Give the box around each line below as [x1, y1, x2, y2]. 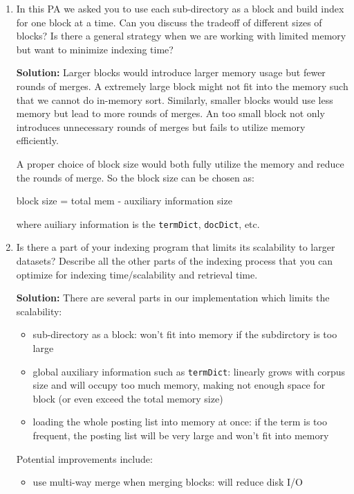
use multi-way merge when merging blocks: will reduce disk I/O [32, 475, 303, 489]
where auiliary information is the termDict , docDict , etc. [16, 216, 260, 231]
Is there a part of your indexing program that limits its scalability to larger [16, 240, 335, 254]
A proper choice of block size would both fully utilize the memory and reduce [16, 156, 344, 170]
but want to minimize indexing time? [16, 42, 174, 56]
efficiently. [16, 133, 59, 148]
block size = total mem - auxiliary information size [16, 193, 232, 208]
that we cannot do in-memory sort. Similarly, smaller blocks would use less [16, 92, 333, 107]
